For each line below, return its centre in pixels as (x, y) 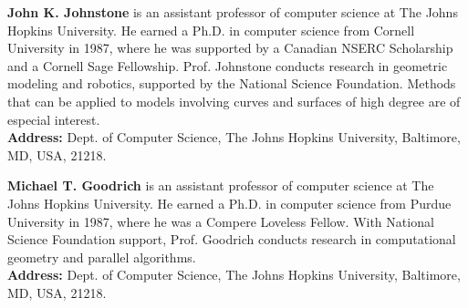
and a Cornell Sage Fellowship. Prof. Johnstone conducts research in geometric (228, 65)
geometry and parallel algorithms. (102, 257)
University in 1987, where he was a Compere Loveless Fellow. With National (221, 221)
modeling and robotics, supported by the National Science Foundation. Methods (232, 83)
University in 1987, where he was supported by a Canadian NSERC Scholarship (230, 48)
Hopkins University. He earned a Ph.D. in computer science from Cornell (211, 30)
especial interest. (54, 119)
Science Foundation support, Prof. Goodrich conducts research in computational (232, 239)
